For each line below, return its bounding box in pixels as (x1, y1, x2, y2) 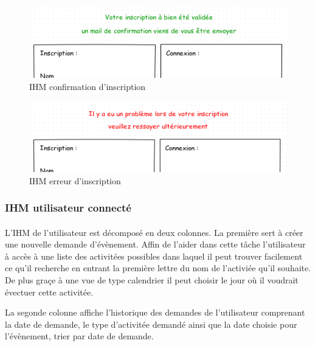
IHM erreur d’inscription (29, 174, 121, 187)
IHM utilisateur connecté (5, 200, 131, 215)
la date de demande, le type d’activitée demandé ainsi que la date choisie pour (5, 317, 297, 330)
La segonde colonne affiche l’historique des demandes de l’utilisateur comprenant (5, 306, 305, 319)
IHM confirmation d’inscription (29, 80, 146, 92)
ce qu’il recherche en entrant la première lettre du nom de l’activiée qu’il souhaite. (5, 261, 311, 274)
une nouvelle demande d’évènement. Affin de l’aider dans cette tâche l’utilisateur (5, 238, 306, 251)
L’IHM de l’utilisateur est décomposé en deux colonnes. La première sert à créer (5, 226, 303, 238)
